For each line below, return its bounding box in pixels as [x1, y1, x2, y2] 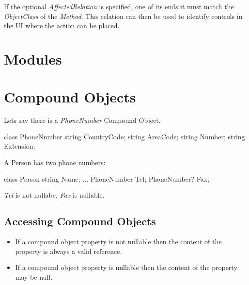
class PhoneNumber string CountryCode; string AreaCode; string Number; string [4, 131, 245, 141]
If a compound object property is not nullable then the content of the [15, 236, 222, 247]
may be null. [15, 271, 53, 282]
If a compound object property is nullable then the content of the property [15, 262, 237, 272]
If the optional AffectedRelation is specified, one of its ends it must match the [4, 1, 234, 11]
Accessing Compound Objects [4, 214, 156, 229]
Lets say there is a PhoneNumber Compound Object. [4, 115, 161, 125]
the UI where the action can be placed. [4, 20, 120, 31]
